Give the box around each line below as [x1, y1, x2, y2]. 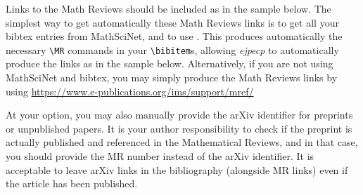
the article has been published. [6, 176, 138, 191]
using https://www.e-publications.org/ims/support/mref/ [6, 83, 254, 98]
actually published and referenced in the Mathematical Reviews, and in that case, [6, 135, 358, 149]
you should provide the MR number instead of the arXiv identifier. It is [6, 149, 314, 163]
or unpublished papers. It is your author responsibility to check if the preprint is [6, 121, 352, 135]
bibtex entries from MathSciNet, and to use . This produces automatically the [6, 29, 343, 43]
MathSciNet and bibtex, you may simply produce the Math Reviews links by [6, 70, 338, 85]
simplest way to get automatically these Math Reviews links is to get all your [6, 15, 339, 29]
